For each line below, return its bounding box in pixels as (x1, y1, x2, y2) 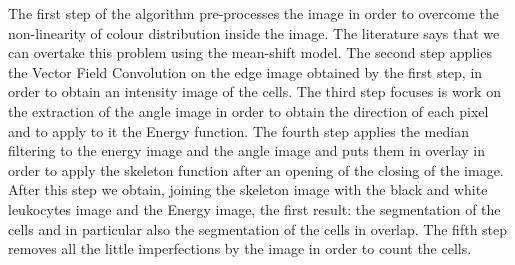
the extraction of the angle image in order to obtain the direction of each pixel (8, 100, 489, 121)
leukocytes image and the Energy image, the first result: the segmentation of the (8, 198, 501, 219)
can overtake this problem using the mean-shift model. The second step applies (8, 42, 492, 63)
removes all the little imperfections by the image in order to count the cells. (8, 238, 472, 259)
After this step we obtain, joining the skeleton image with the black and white (8, 179, 488, 200)
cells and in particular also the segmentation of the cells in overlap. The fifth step (8, 218, 508, 239)
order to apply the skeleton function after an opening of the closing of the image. (8, 159, 504, 180)
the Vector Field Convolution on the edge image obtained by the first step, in (8, 61, 483, 82)
